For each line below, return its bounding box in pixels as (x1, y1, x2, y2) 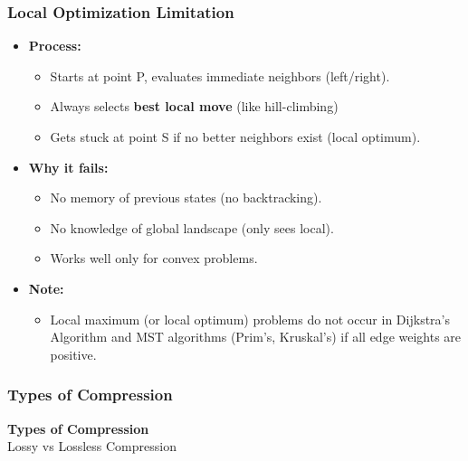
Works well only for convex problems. (50, 249, 258, 268)
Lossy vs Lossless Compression (7, 437, 177, 456)
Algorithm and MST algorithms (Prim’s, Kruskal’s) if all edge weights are (50, 327, 462, 346)
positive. (50, 344, 97, 363)
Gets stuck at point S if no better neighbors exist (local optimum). (50, 127, 421, 146)
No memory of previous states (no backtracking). (50, 188, 322, 207)
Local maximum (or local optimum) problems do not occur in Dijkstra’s (50, 309, 450, 328)
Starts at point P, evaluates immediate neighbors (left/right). (50, 66, 390, 85)
